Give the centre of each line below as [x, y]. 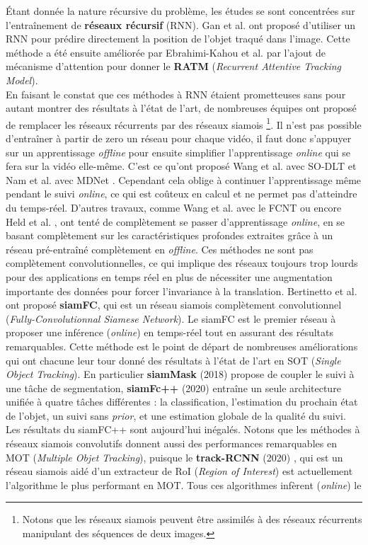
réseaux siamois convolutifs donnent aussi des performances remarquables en [171, 443]
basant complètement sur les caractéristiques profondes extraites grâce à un [169, 235]
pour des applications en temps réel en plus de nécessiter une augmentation [169, 276]
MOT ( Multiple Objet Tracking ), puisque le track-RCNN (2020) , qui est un [174, 457]
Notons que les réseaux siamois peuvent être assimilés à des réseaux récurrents [192, 519]
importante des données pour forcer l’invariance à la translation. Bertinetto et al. [182, 291]
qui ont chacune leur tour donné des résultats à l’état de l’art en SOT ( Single [173, 360]
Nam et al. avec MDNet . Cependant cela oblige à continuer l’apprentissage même [184, 179]
